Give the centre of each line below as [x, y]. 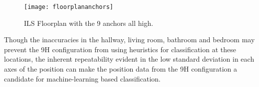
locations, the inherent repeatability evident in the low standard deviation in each [129, 59]
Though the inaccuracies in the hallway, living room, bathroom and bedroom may [129, 40]
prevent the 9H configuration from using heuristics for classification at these [120, 49]
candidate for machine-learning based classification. [82, 78]
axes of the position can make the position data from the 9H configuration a [121, 69]
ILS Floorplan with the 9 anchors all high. [89, 23]
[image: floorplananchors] [69, 7]
